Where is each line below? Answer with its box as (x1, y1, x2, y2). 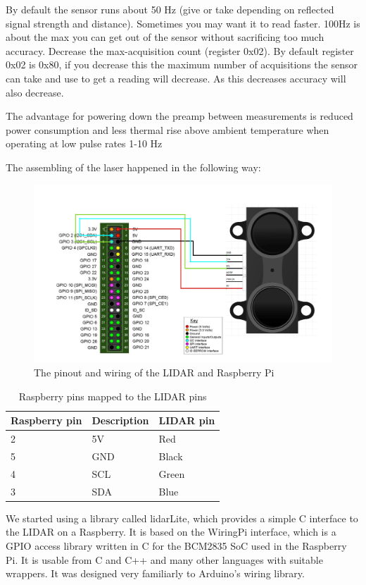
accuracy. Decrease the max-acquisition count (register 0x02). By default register (6, 43, 354, 58)
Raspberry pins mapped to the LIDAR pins (18, 388, 207, 403)
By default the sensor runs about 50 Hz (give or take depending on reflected (6, 2, 334, 16)
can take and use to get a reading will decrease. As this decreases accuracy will (6, 70, 346, 85)
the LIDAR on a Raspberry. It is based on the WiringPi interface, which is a (6, 524, 336, 539)
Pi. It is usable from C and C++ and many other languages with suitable (6, 552, 323, 567)
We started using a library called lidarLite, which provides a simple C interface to (6, 510, 358, 525)
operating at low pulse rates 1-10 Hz (6, 136, 163, 151)
